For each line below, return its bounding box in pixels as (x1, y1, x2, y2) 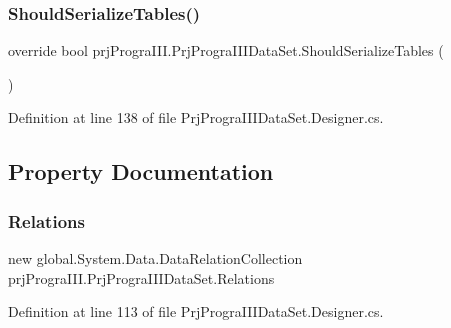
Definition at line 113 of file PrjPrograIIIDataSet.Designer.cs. (8, 301, 384, 322)
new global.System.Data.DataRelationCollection (8, 248, 303, 268)
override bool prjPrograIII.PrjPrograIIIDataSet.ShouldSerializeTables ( (8, 40, 444, 61)
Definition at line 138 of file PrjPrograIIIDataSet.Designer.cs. (8, 107, 384, 128)
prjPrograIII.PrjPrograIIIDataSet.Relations (8, 267, 275, 288)
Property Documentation (8, 156, 274, 187)
